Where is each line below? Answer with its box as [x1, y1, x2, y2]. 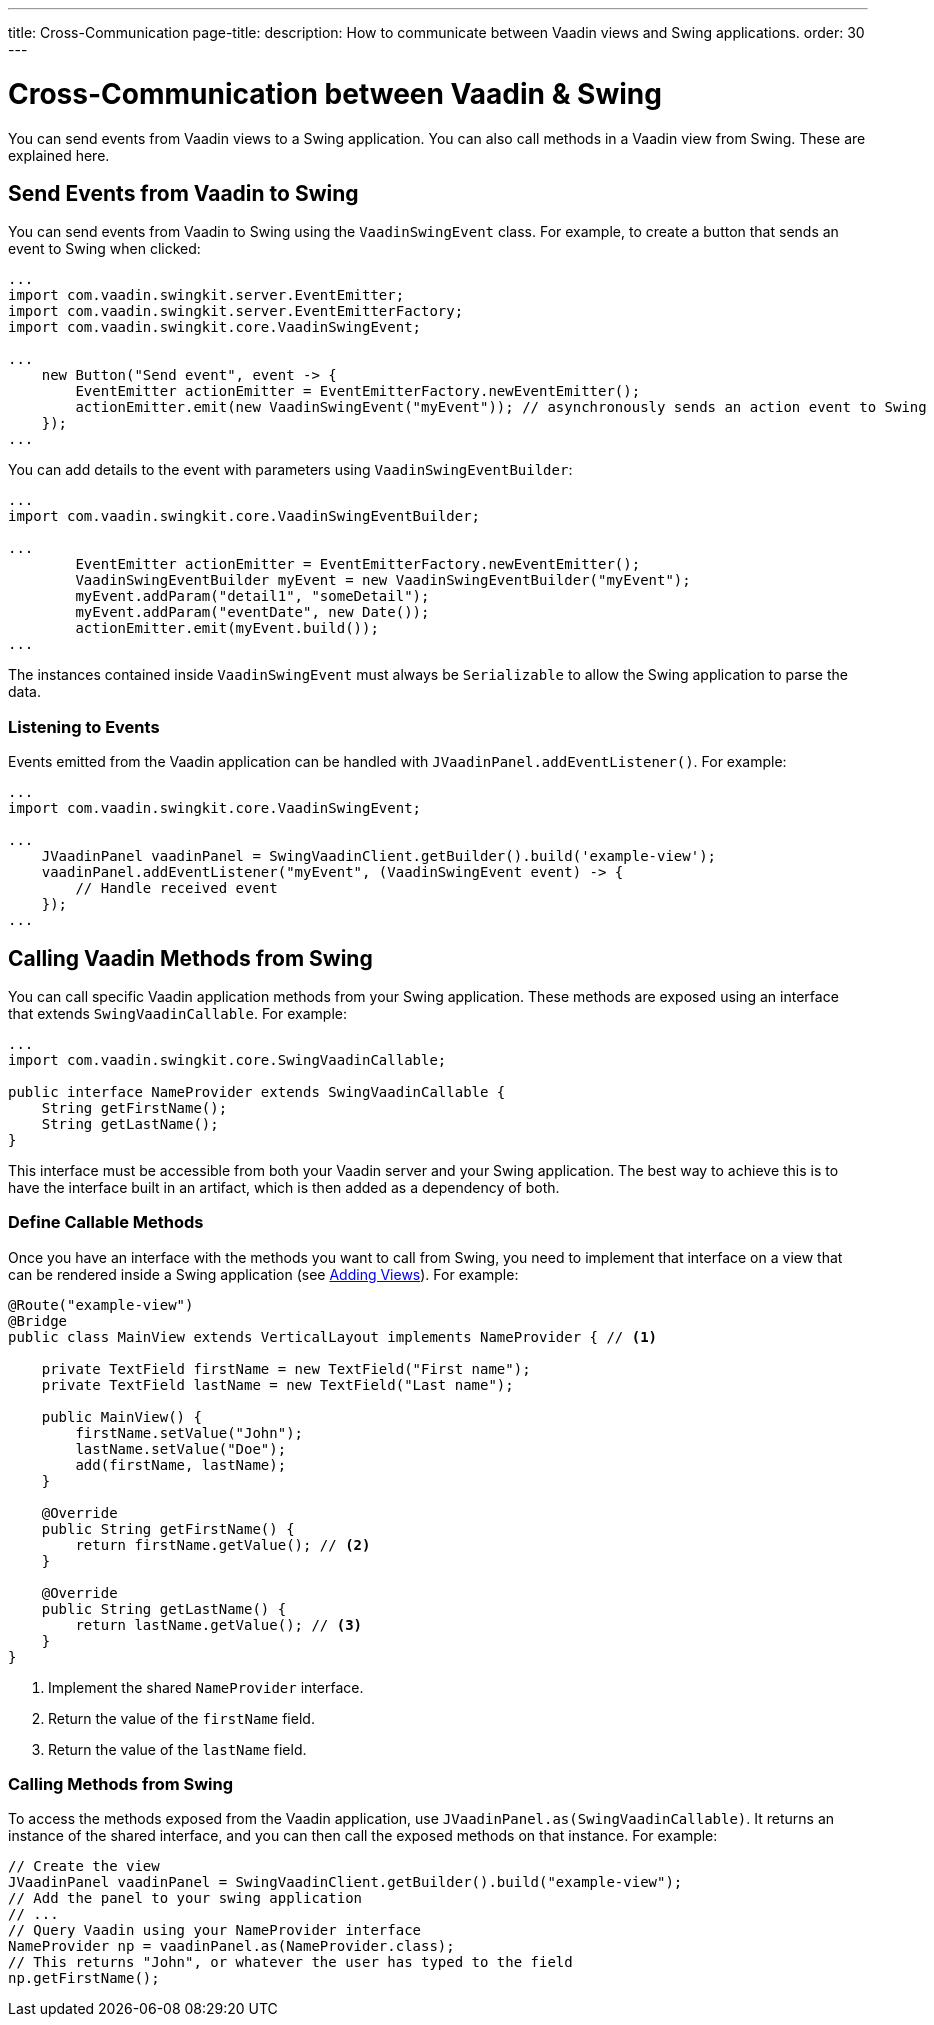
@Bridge [8, 1312, 68, 1329]
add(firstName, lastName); [75, 1456, 287, 1473]
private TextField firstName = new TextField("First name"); [41, 1360, 531, 1377]
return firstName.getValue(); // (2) [75, 1536, 371, 1553]
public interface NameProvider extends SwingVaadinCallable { [8, 1083, 506, 1100]
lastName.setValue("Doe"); [75, 1440, 287, 1457]
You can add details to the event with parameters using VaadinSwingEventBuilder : [8, 461, 573, 479]
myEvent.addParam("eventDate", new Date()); [75, 604, 430, 621]
